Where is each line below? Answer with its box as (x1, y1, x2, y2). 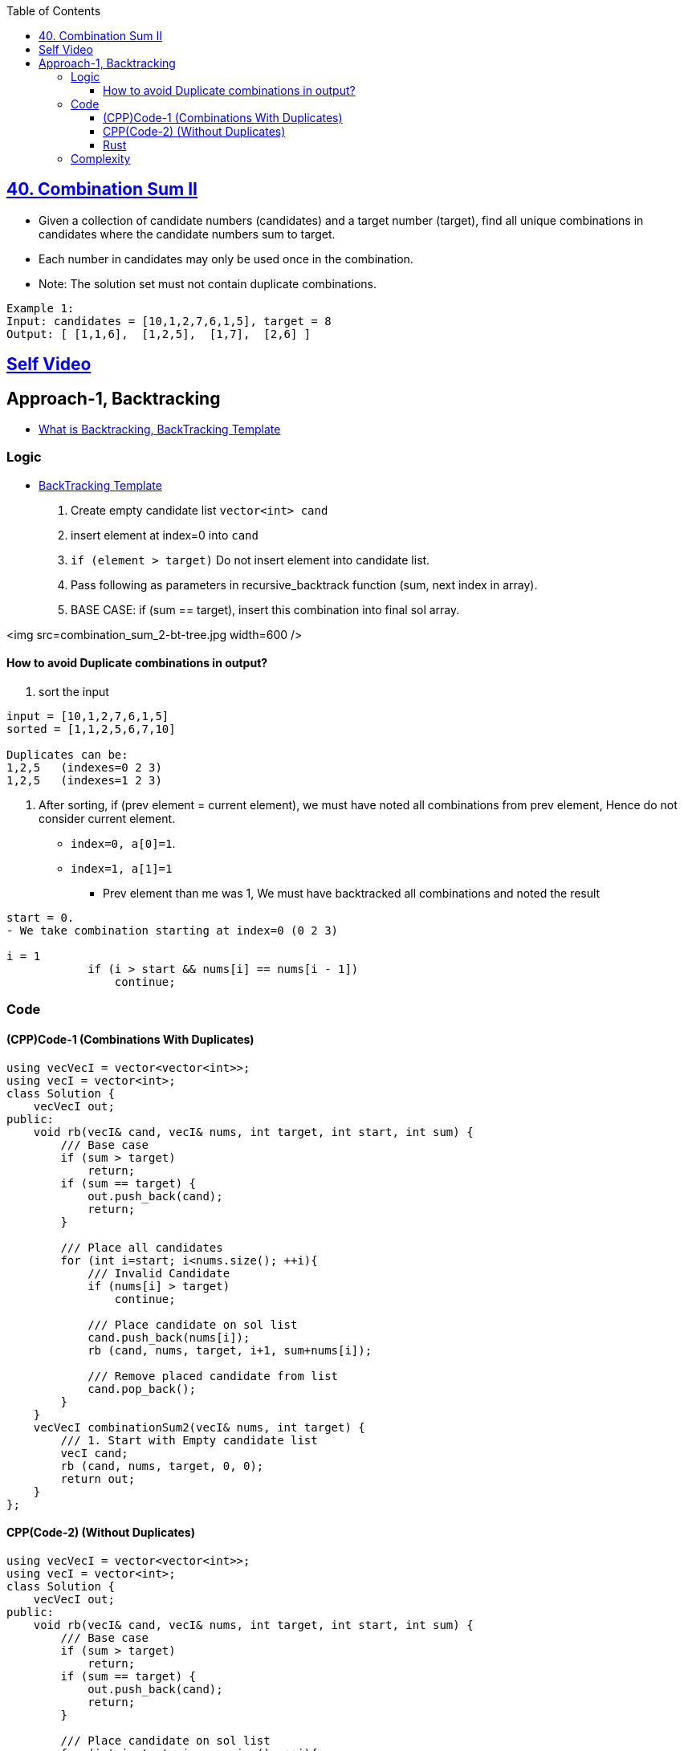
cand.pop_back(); (88, 1382, 197, 1395)
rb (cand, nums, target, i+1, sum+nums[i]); (88, 1343, 373, 1357)
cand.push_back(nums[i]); (88, 1330, 250, 1344)
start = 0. (6, 911, 75, 925)
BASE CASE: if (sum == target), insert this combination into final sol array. (71, 602, 460, 617)
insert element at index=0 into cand (71, 527, 259, 542)
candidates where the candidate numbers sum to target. (39, 226, 336, 241)
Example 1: (6, 301, 75, 315)
